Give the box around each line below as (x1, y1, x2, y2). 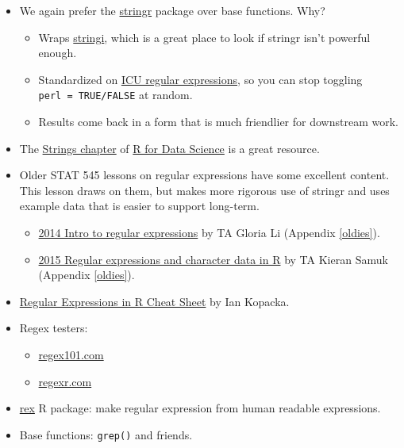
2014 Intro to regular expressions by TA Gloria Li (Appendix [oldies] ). (38, 224, 380, 240)
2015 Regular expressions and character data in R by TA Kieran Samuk (38, 251, 388, 267)
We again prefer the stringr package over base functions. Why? (19, 2, 325, 18)
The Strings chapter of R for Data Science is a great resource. (19, 140, 320, 156)
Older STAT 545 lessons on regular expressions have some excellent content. (19, 167, 390, 183)
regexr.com (38, 373, 92, 389)
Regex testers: (19, 320, 88, 336)
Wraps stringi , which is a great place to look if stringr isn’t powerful (38, 29, 371, 45)
